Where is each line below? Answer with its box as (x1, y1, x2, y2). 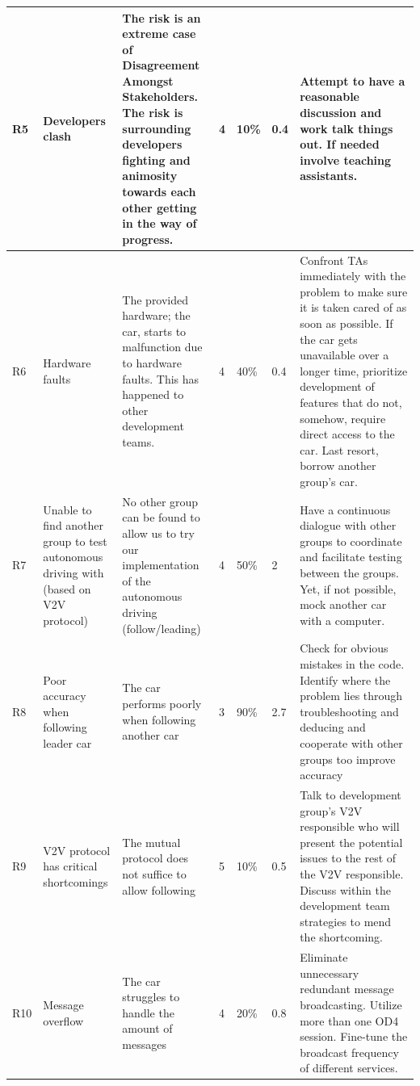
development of (300, 378, 375, 395)
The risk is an (122, 9, 201, 26)
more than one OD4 (300, 1012, 399, 1029)
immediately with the (300, 267, 406, 284)
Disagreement (122, 57, 200, 73)
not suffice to (122, 865, 187, 882)
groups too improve (300, 750, 396, 767)
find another (43, 517, 104, 534)
